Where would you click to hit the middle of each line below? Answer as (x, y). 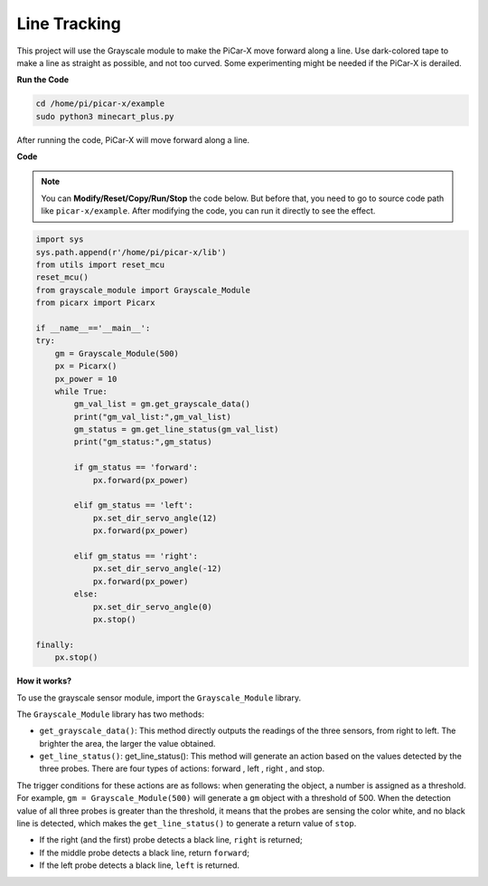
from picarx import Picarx (95, 303)
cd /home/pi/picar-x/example (100, 104)
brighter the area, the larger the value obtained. (127, 743)
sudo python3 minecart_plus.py (105, 116)
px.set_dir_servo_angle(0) (152, 607)
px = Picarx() (86, 366)
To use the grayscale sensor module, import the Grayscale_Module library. (159, 698)
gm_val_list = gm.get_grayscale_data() (162, 404)
